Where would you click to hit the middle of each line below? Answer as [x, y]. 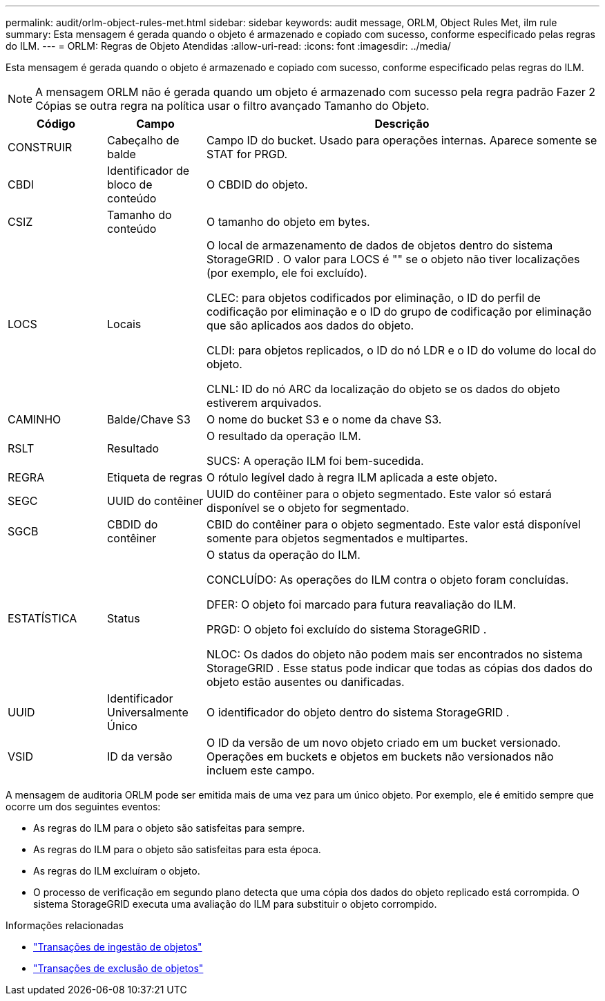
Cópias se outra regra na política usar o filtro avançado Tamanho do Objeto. [232, 106]
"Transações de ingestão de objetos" [118, 947]
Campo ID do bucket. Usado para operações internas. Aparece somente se [402, 140]
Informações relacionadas [65, 925]
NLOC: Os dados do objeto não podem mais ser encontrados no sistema [394, 654]
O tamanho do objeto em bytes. [288, 222]
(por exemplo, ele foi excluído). [287, 273]
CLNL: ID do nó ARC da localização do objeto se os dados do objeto [383, 389]
